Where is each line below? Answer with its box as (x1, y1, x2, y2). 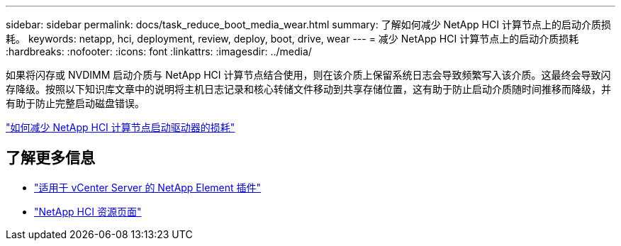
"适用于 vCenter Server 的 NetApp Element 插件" (34, 181, 262, 194)
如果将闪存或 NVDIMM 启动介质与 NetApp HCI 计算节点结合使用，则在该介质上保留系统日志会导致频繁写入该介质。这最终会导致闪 (6, 69, 611, 81)
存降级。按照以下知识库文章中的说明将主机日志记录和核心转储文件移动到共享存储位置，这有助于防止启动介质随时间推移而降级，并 (6, 83, 611, 95)
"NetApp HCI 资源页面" (34, 205, 142, 218)
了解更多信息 (6, 149, 95, 167)
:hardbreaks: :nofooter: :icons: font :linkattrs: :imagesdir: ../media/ (6, 45, 312, 57)
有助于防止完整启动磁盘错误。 (6, 97, 145, 109)
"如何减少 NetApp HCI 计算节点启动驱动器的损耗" (6, 121, 235, 133)
